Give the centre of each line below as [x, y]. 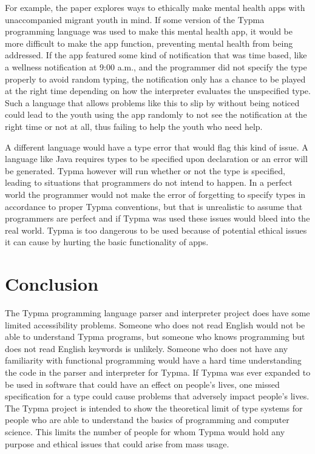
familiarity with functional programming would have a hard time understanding [153, 360]
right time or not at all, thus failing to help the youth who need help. [134, 126]
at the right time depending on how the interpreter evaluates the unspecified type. [158, 91]
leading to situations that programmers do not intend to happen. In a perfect [149, 182]
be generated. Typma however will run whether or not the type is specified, [145, 170]
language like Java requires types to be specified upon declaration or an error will [156, 159]
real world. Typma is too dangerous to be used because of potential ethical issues [156, 230]
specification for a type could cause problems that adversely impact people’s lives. [157, 396]
